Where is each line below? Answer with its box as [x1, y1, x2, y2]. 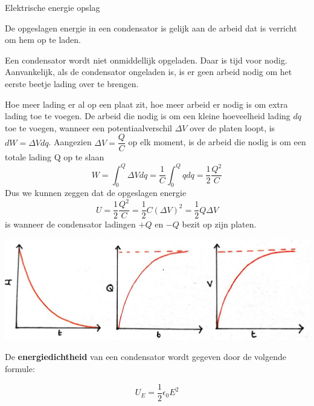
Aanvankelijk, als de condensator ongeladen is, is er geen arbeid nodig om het [5, 65, 292, 78]
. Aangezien [48, 136, 92, 148]
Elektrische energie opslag [5, 1, 100, 13]
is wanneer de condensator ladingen [5, 218, 136, 231]
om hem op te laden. [5, 33, 81, 46]
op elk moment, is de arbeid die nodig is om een [128, 136, 306, 148]
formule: [5, 362, 35, 375]
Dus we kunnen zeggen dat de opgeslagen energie [5, 186, 187, 199]
